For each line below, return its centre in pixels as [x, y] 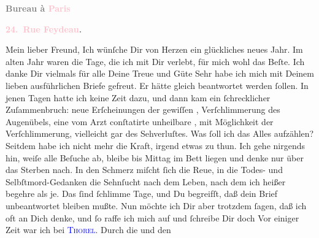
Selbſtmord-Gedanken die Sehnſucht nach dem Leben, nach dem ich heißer [146, 181]
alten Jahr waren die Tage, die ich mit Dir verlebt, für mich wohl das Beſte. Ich [155, 61]
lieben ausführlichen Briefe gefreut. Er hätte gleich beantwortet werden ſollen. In [157, 85]
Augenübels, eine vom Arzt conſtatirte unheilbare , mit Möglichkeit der [140, 121]
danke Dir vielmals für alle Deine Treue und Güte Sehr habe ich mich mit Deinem [160, 73]
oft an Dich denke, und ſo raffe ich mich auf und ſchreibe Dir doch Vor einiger [152, 217]
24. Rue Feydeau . [44, 29]
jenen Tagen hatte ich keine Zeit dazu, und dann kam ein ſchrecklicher [138, 97]
